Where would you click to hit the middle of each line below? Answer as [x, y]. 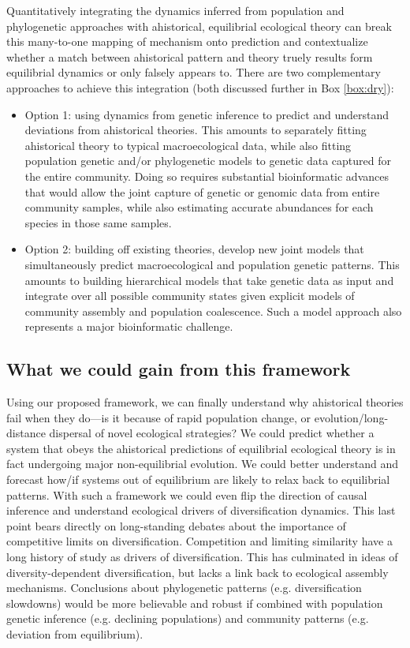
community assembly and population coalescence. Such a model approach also [213, 311]
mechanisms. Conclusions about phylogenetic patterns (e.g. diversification [184, 588]
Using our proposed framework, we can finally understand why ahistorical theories [205, 402]
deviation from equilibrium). [75, 633]
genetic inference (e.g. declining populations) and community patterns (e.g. [188, 618]
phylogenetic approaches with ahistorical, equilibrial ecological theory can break [199, 26]
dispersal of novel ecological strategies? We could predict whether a [212, 433]
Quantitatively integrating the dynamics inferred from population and [175, 10]
